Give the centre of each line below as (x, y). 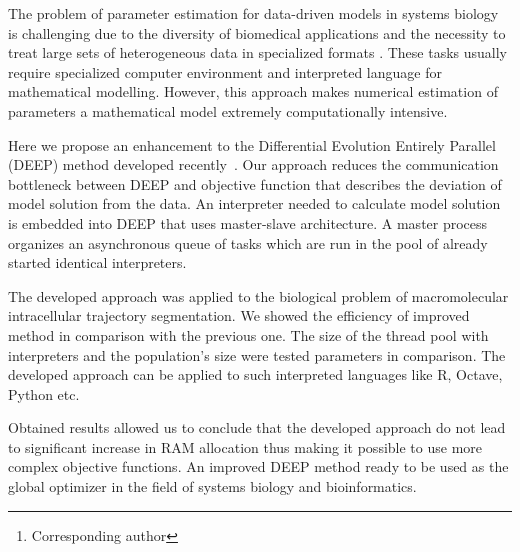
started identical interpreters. (97, 262)
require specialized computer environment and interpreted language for (225, 71)
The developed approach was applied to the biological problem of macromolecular (258, 295)
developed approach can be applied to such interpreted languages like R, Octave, (255, 374)
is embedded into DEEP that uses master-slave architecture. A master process (248, 222)
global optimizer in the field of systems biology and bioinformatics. (212, 486)
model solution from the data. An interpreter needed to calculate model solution (254, 203)
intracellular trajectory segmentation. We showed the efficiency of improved (239, 315)
